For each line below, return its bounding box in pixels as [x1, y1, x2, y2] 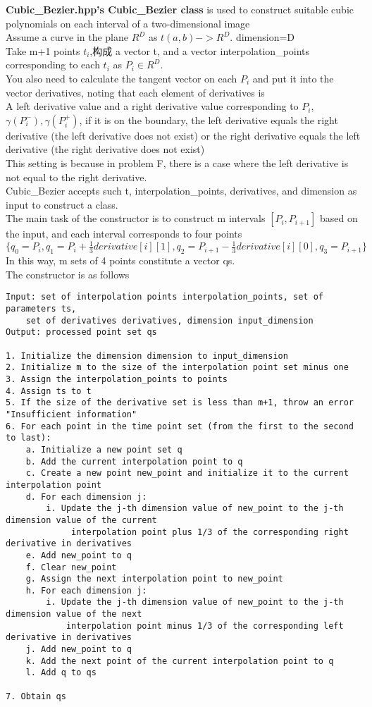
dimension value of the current [6, 515, 157, 525]
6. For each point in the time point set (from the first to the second [6, 421, 354, 431]
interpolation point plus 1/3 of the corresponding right [71, 527, 349, 537]
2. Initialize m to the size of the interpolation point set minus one [6, 362, 349, 373]
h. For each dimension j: [25, 585, 147, 596]
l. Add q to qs [25, 668, 97, 678]
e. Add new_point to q [25, 550, 132, 560]
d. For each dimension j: [25, 491, 147, 502]
